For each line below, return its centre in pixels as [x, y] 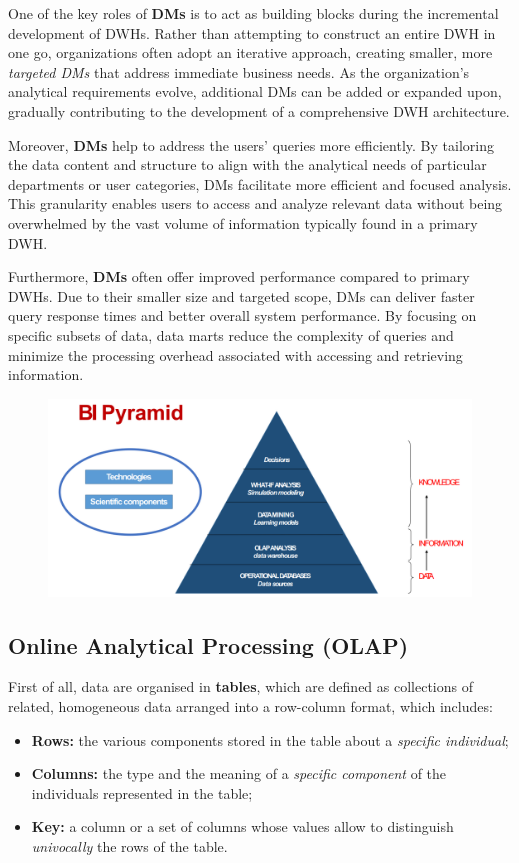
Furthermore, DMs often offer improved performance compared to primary [239, 276]
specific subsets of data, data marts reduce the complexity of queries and [231, 334]
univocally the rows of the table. [129, 845]
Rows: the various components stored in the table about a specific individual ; [270, 739]
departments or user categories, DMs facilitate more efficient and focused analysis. [260, 183]
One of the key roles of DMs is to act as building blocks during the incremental [253, 13]
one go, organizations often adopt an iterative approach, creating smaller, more [250, 52]
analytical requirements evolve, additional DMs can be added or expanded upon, [255, 91]
